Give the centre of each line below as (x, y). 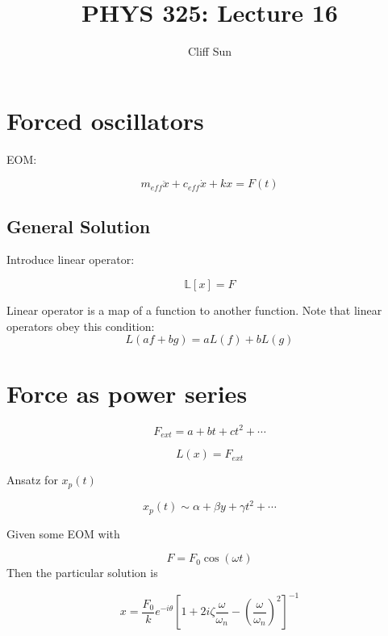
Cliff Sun (210, 51)
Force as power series (127, 393)
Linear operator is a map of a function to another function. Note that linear (194, 310)
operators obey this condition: (81, 326)
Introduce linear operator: (71, 259)
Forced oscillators (105, 120)
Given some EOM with (63, 533)
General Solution (79, 226)
